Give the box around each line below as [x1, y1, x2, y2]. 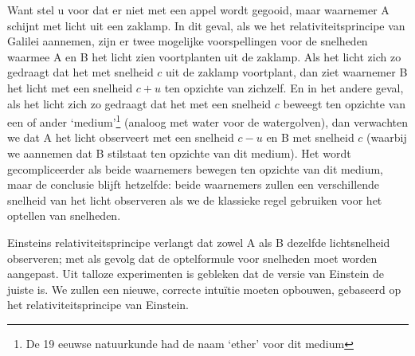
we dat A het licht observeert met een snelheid [7, 129, 234, 146]
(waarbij [366, 129, 407, 146]
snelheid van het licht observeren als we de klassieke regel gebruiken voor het [7, 191, 382, 208]
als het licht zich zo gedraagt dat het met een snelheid [7, 95, 272, 111]
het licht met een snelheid [7, 79, 133, 96]
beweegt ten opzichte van [283, 95, 406, 111]
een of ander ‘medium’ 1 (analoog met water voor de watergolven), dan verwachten [7, 111, 409, 130]
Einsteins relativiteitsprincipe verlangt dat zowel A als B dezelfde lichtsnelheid [7, 233, 390, 250]
